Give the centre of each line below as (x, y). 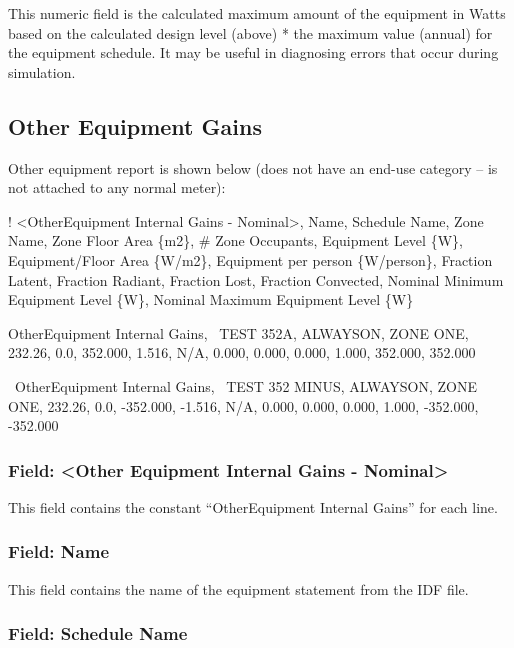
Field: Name (59, 551)
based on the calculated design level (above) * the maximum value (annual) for (250, 32)
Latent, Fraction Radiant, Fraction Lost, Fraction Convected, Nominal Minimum (256, 279)
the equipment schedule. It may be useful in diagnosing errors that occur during (253, 52)
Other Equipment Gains (135, 125)
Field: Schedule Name (98, 633)
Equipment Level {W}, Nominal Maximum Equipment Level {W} (211, 299)
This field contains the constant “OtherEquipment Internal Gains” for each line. (253, 506)
